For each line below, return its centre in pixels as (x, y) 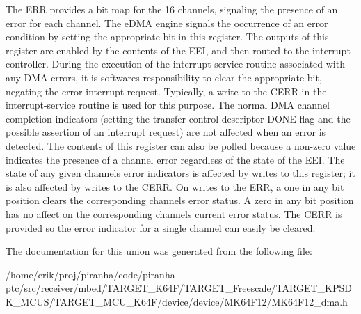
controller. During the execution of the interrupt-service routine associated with (175, 64)
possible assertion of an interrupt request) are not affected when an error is (166, 132)
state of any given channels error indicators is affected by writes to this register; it (180, 173)
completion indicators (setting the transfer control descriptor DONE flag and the (178, 118)
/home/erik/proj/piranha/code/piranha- (92, 274)
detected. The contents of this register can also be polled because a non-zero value (181, 145)
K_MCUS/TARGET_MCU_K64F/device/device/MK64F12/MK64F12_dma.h (177, 301)
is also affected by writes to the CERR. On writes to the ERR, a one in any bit (175, 186)
